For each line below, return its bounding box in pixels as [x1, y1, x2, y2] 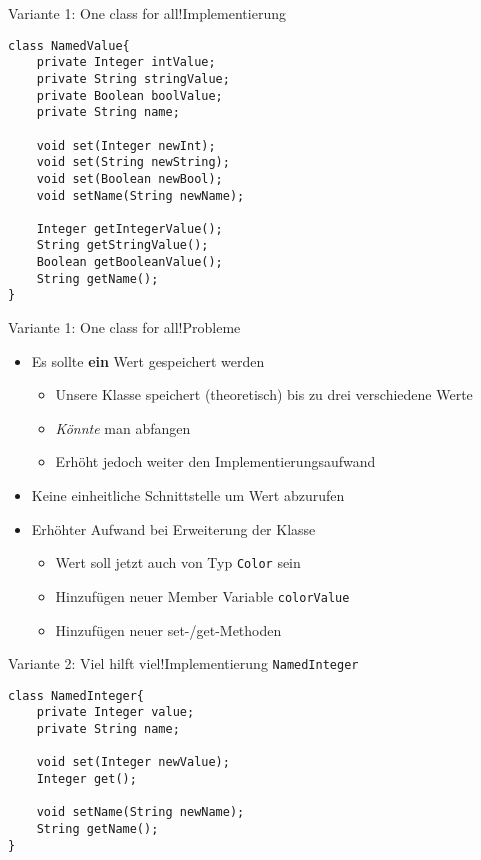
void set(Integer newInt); [36, 138, 216, 153]
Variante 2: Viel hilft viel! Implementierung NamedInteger [8, 653, 359, 674]
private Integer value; [36, 705, 195, 720]
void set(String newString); [36, 155, 230, 170]
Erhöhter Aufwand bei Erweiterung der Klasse [31, 518, 316, 539]
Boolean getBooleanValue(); [36, 255, 223, 270]
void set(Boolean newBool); [36, 171, 223, 186]
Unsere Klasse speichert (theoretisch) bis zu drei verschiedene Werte [55, 384, 473, 405]
